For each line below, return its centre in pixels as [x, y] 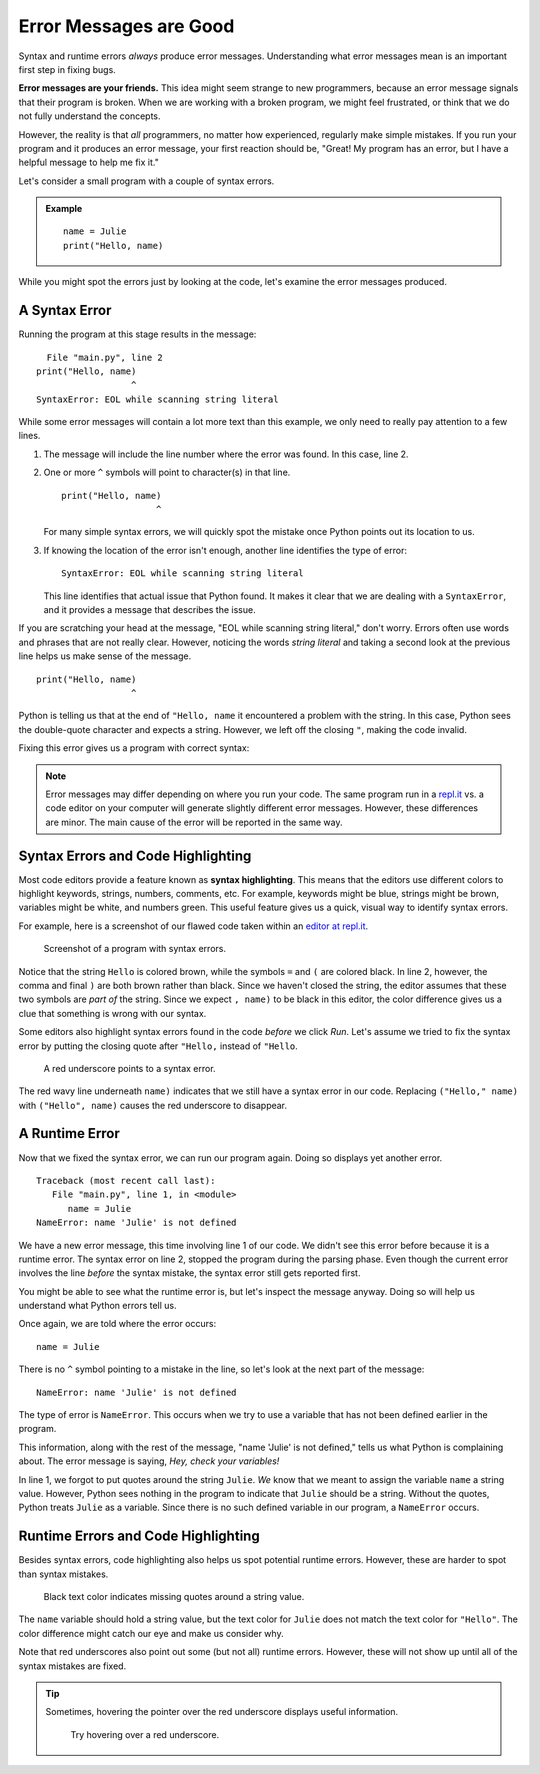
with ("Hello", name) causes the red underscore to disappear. [153, 1105]
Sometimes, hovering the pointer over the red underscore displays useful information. [222, 1712]
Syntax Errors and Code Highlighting [135, 855]
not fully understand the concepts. [89, 116]
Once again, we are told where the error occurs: [117, 1324]
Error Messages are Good [126, 26]
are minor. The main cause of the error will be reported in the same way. [194, 822]
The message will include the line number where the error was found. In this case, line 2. [226, 454]
